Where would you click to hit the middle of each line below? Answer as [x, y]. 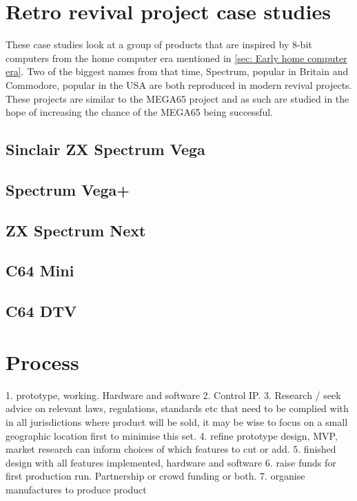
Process [42, 361]
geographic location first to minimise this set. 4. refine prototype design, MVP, [172, 435]
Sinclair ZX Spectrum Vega [105, 149]
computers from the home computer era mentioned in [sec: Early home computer [176, 58]
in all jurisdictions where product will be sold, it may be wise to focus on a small [177, 421]
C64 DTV [41, 311]
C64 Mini [40, 270]
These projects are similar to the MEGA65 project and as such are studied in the [177, 98]
